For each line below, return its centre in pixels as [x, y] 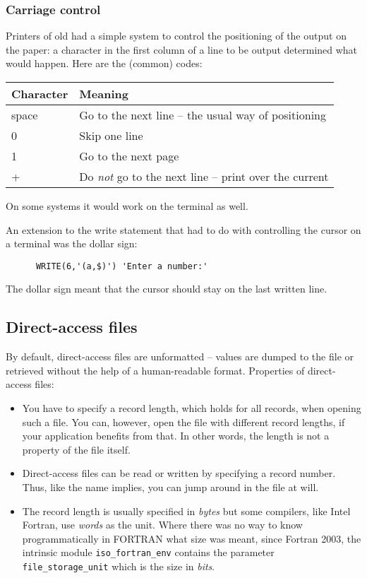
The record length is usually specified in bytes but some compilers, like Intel [186, 511]
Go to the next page [129, 156]
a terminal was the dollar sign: [72, 243]
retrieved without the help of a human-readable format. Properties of [155, 370]
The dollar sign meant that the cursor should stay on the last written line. [167, 289]
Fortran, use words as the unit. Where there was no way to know [162, 525]
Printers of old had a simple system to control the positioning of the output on [176, 36]
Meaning [104, 94]
